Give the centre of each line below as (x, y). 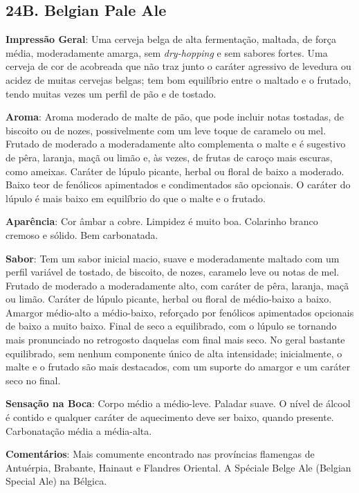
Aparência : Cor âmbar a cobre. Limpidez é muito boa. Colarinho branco (162, 221)
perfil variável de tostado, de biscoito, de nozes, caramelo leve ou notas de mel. (173, 272)
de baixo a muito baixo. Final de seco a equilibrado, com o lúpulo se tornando (171, 326)
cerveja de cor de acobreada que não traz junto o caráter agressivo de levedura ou (178, 66)
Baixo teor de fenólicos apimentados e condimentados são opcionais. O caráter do (178, 185)
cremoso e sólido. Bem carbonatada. (82, 234)
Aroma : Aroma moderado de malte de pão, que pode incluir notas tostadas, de (175, 117)
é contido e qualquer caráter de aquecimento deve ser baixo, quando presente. (170, 417)
